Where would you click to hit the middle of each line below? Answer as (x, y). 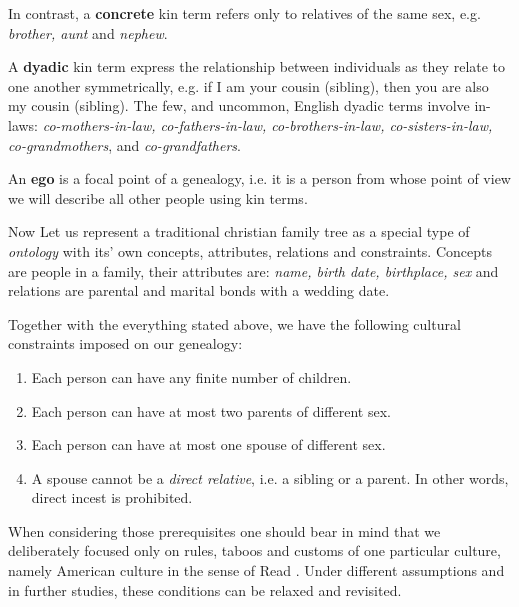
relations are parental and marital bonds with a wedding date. (199, 290)
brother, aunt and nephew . (88, 32)
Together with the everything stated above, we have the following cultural (234, 323)
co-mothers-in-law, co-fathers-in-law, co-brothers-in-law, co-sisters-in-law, (267, 124)
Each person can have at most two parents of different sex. (211, 410)
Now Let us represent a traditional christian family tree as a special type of (239, 231)
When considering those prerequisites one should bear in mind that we (224, 530)
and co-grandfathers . (178, 144)
